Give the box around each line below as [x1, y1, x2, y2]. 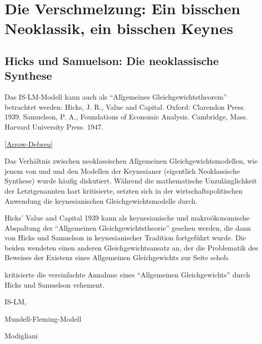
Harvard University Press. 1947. [5, 121, 104, 132]
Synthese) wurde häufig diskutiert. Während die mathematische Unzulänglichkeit [5, 175, 257, 186]
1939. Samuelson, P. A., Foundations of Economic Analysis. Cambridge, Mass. [5, 111, 248, 122]
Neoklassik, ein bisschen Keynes [5, 18, 234, 39]
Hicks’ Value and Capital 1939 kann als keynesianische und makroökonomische [5, 212, 250, 223]
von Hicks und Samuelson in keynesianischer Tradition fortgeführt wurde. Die [5, 232, 246, 243]
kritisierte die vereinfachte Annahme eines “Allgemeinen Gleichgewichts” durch [5, 269, 250, 280]
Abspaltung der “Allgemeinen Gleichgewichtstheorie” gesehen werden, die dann [5, 222, 251, 233]
